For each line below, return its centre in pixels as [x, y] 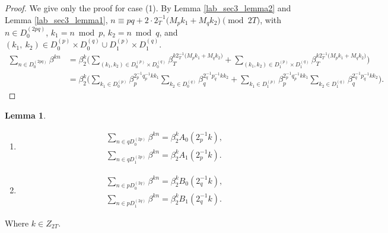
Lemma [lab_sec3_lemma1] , [56, 19]
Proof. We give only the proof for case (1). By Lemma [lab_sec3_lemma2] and [148, 8]
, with [271, 19]
